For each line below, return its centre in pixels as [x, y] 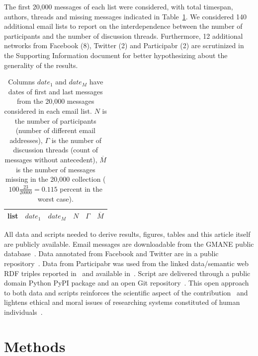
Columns [21, 82]
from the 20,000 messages [56, 101]
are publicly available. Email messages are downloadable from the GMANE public [129, 244]
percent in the [81, 188]
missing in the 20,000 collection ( [55, 179]
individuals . [23, 312]
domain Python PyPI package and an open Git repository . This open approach [127, 283]
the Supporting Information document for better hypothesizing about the [116, 55]
